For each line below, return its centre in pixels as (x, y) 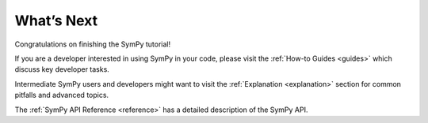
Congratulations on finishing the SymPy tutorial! (92, 44)
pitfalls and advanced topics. (62, 95)
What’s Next (56, 20)
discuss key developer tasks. (62, 69)
